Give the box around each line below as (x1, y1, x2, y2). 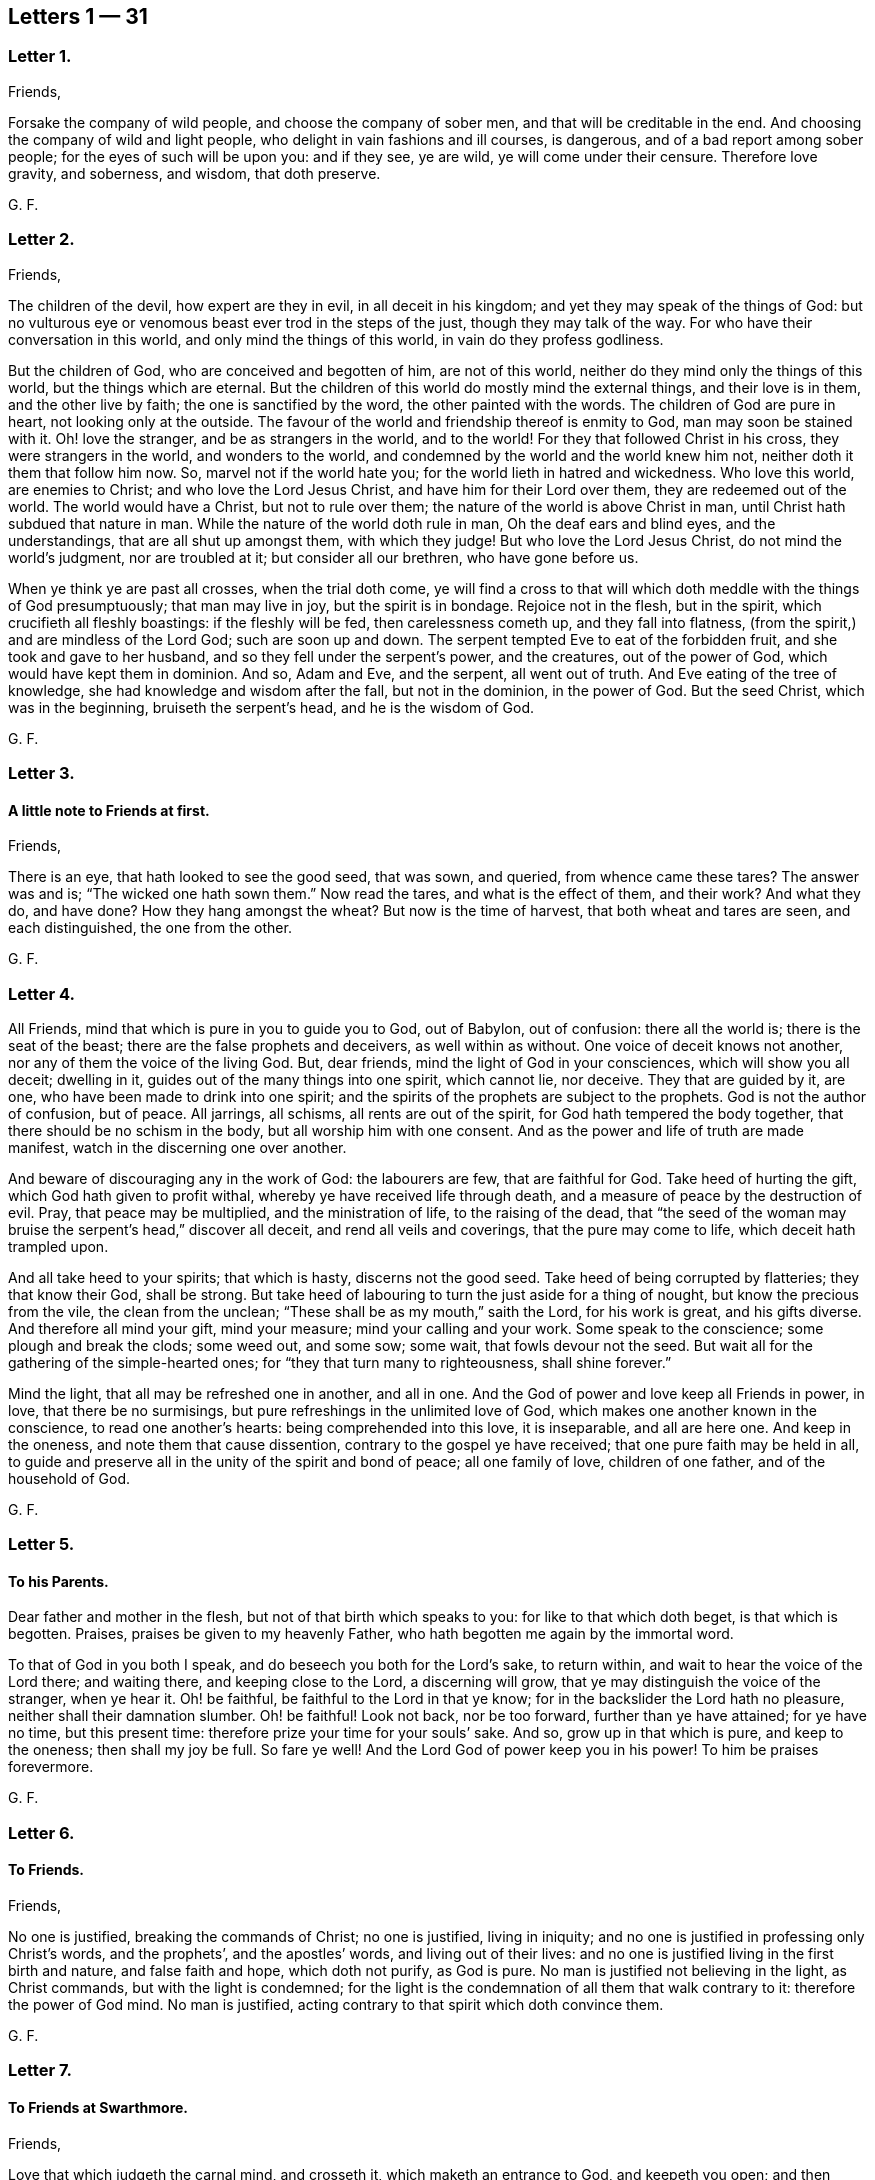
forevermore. (8, 1758, 94, 1776)
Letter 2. (8, 229, 75, 250)
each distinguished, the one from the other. (8, 919, 292, 937)
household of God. (8, 1469, 131, 1487)
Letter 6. (8, 1822, 75, 1843)
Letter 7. (8, 2060, 72, 2081)
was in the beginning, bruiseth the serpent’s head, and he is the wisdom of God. (8, 698, 535, 716)
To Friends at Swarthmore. (8, 2099, 189, 2117)
